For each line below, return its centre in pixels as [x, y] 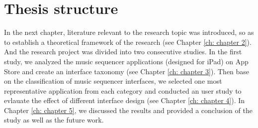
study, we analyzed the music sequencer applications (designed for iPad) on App [126, 61]
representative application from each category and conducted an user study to [123, 90]
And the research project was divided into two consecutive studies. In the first [123, 52]
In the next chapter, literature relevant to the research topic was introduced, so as [129, 32]
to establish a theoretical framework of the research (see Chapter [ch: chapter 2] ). [128, 42]
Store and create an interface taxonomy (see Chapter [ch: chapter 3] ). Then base [127, 71]
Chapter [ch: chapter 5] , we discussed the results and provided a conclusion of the [128, 110]
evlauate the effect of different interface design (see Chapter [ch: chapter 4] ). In [125, 100]
